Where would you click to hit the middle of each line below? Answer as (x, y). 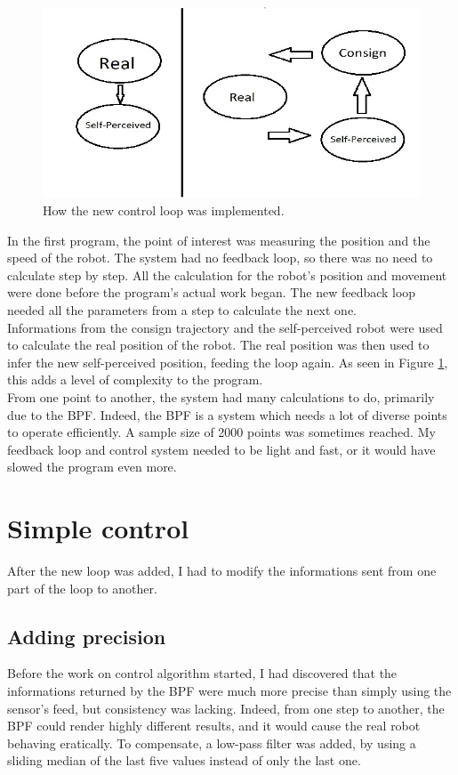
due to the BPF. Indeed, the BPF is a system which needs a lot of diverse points (227, 414)
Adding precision (87, 636)
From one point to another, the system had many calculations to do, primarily (221, 397)
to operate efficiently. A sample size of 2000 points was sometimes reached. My (221, 432)
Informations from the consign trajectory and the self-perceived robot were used (225, 327)
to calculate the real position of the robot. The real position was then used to (218, 345)
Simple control (98, 528)
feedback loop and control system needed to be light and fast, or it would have (221, 449)
